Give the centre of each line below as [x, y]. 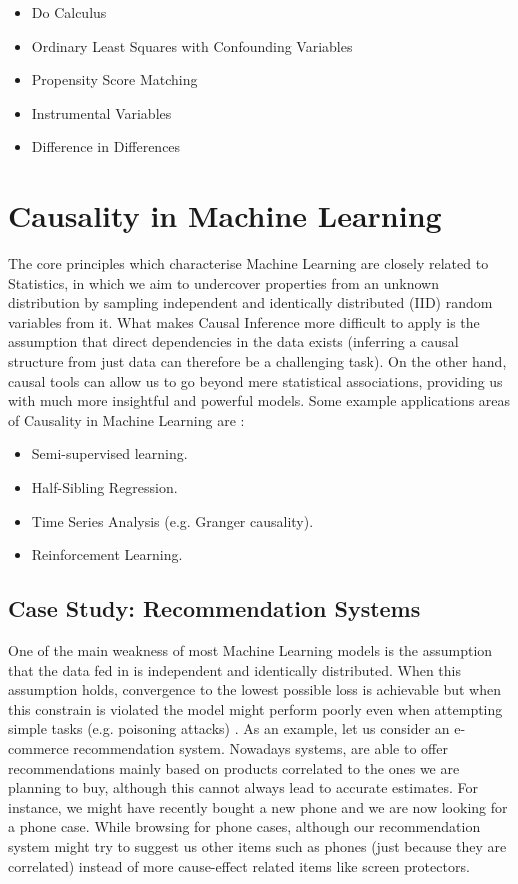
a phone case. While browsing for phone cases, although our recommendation [244, 826]
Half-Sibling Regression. [104, 487]
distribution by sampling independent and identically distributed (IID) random [250, 302]
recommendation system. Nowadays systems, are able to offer [260, 747]
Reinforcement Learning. [107, 554]
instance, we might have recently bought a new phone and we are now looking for [258, 806]
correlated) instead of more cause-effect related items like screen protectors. [239, 865]
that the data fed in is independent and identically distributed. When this [235, 669]
